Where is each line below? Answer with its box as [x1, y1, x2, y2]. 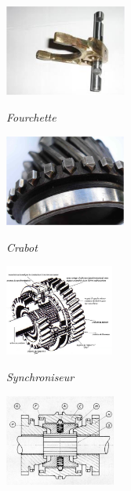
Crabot [6, 238, 38, 255]
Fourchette [6, 108, 56, 125]
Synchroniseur [6, 369, 75, 385]
